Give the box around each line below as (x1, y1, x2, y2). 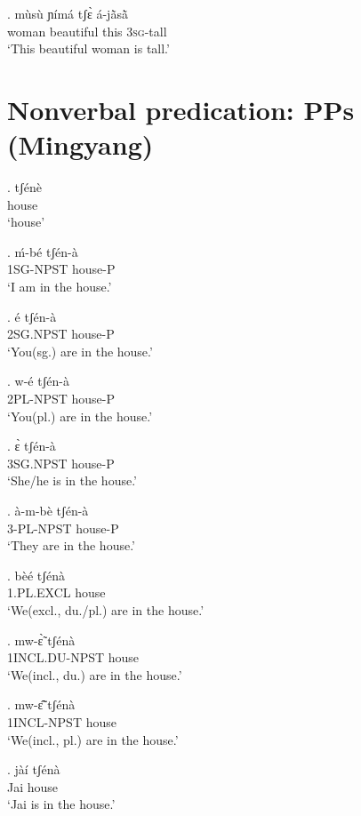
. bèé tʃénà (7, 565, 65, 584)
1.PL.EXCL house (7, 583, 106, 602)
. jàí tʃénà (7, 760, 60, 779)
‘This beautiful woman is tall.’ (7, 39, 170, 58)
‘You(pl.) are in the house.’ (7, 406, 153, 425)
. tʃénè (7, 178, 42, 196)
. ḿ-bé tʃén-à (7, 242, 78, 260)
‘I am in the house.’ (7, 277, 112, 296)
